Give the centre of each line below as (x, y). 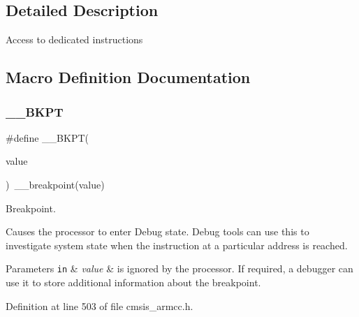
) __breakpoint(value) (55, 184)
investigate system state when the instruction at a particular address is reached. (177, 245)
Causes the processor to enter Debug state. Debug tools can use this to (157, 231)
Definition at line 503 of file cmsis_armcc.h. (100, 305)
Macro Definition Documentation (128, 77)
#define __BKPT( (47, 137)
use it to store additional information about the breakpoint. (133, 282)
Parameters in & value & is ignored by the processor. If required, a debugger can (179, 268)
